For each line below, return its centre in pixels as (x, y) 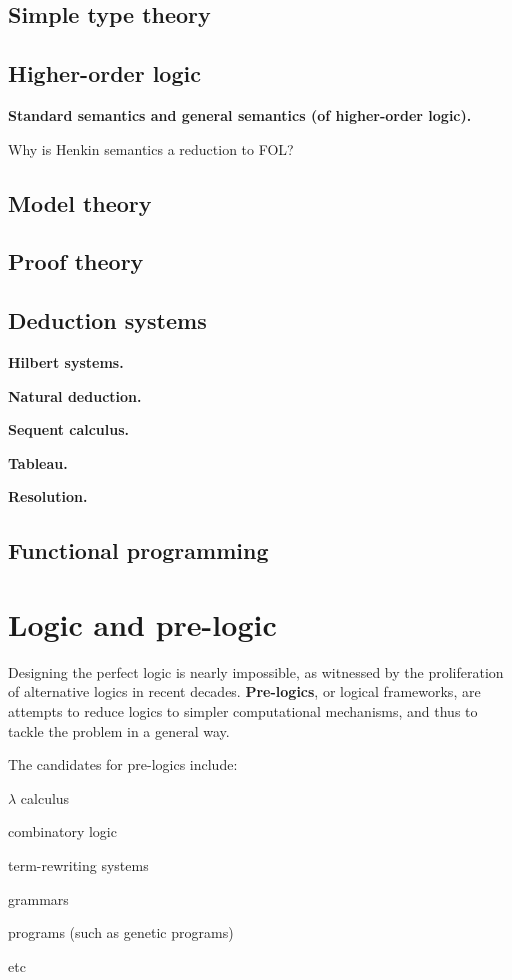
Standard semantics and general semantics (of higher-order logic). (240, 114)
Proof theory (76, 261)
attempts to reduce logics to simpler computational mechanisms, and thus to (243, 711)
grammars (38, 898)
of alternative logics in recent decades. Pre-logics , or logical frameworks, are (244, 691)
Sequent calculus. (69, 429)
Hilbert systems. (66, 361)
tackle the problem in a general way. (119, 730)
